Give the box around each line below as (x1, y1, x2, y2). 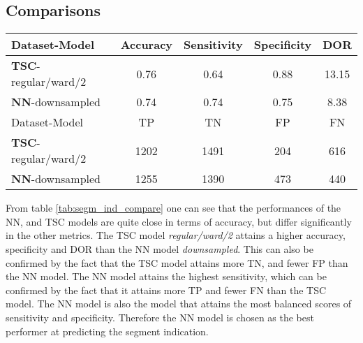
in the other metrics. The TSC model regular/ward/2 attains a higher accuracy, (6, 228, 346, 242)
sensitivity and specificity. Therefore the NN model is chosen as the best (6, 309, 314, 324)
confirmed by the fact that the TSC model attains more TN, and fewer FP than (6, 255, 348, 270)
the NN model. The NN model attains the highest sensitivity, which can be (6, 269, 327, 284)
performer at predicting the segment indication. (6, 323, 209, 338)
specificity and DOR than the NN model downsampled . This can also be (6, 241, 313, 256)
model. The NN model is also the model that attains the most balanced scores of (6, 296, 352, 311)
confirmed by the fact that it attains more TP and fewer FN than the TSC (6, 282, 327, 297)
